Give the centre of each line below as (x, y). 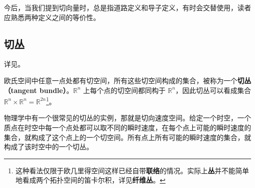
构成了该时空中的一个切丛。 (49, 147)
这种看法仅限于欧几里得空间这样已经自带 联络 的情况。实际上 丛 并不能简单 (132, 170)
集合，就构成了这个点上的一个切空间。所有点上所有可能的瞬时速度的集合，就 (127, 137)
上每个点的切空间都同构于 (124, 90)
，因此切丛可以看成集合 (213, 90)
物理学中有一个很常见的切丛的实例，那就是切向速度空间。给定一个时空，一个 (127, 118)
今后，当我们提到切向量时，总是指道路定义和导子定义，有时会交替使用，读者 (127, 7)
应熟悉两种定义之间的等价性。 (52, 17)
